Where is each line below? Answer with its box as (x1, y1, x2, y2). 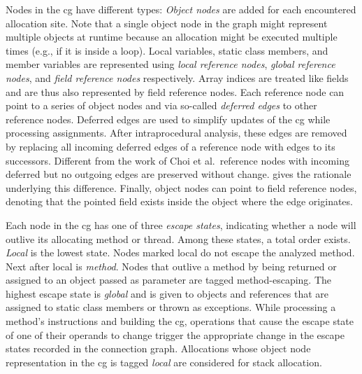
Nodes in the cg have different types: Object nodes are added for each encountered (6, 2, 356, 16)
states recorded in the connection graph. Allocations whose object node (6, 341, 311, 356)
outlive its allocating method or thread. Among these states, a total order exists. (6, 231, 351, 246)
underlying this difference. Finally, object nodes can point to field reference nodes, (6, 180, 357, 195)
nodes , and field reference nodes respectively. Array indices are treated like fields (6, 70, 349, 85)
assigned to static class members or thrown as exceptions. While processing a (6, 300, 336, 314)
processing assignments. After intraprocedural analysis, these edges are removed (6, 125, 347, 140)
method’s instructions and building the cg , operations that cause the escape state (6, 314, 354, 328)
